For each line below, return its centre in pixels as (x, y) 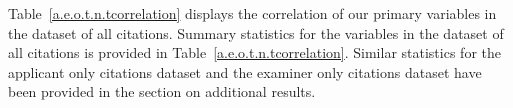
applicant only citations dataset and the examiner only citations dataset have (245, 71)
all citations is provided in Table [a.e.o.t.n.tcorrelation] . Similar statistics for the (254, 52)
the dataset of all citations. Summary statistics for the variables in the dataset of (256, 32)
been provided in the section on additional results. (162, 91)
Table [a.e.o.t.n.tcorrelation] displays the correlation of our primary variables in (252, 13)
